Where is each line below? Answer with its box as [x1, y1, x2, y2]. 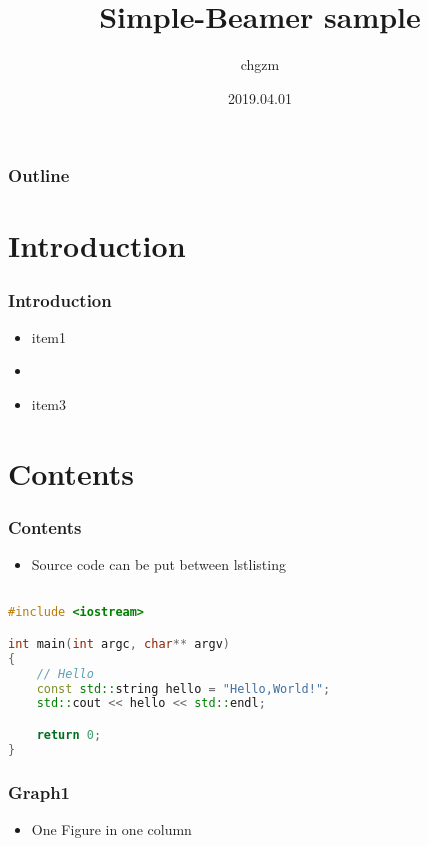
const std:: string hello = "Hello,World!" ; [36, 681, 331, 696]
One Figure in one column [31, 818, 192, 839]
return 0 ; [36, 728, 102, 743]
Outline [8, 163, 70, 188]
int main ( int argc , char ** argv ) [8, 636, 231, 651]
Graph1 [8, 779, 71, 804]
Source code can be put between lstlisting [31, 554, 286, 575]
